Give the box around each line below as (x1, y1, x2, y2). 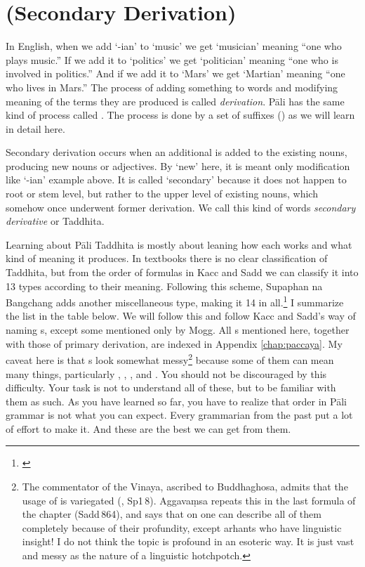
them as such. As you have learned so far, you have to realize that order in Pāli (6, 393, 347, 408)
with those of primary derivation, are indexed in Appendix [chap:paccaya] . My (6, 336, 343, 351)
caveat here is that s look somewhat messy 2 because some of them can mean (6, 351, 334, 367)
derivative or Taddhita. (6, 214, 105, 228)
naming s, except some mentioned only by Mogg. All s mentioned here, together (6, 322, 350, 337)
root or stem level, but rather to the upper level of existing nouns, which (6, 186, 318, 201)
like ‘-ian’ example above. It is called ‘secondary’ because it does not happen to (6, 172, 347, 187)
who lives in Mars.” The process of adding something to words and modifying (6, 79, 338, 94)
